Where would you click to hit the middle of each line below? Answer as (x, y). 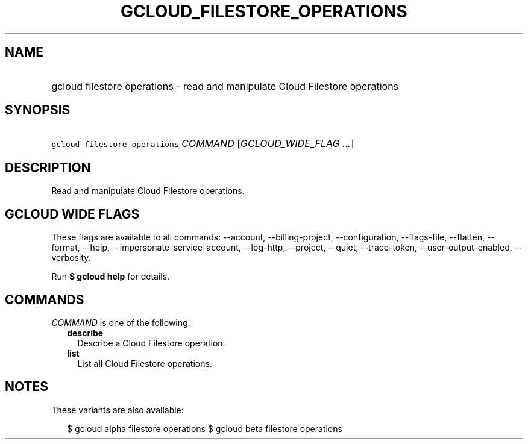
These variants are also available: (118, 410)
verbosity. (71, 258)
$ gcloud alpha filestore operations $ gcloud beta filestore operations (205, 428)
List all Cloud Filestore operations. (145, 363)
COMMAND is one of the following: (121, 322)
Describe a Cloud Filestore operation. (151, 343)
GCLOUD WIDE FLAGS (72, 214)
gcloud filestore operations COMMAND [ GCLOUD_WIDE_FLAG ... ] (203, 144)
